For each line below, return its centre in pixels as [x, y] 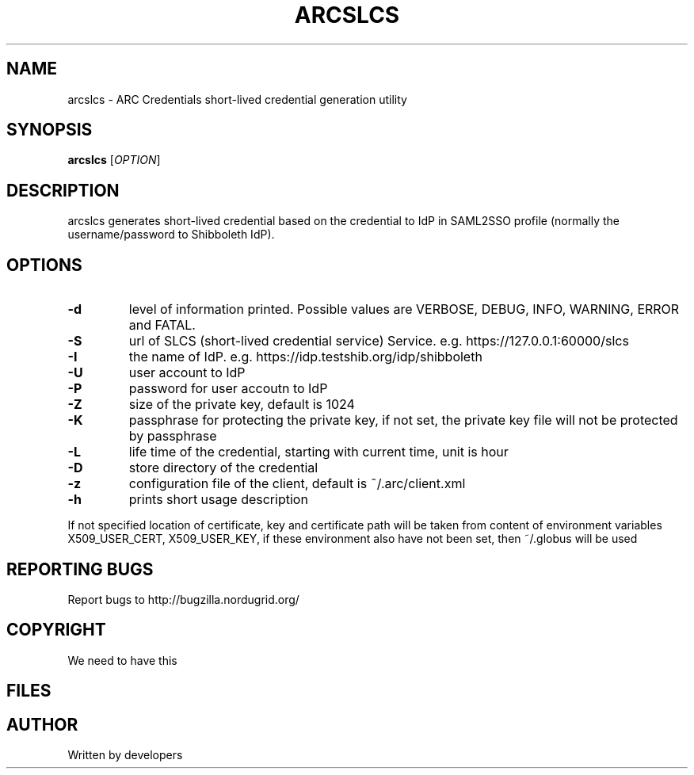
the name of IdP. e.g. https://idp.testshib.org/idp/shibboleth [305, 357]
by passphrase [173, 436]
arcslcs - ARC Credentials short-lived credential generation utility [237, 99]
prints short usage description [218, 500]
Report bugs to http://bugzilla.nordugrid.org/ [183, 599]
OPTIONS [44, 265]
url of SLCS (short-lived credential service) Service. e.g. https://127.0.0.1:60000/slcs [379, 341]
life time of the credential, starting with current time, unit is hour [318, 452]
